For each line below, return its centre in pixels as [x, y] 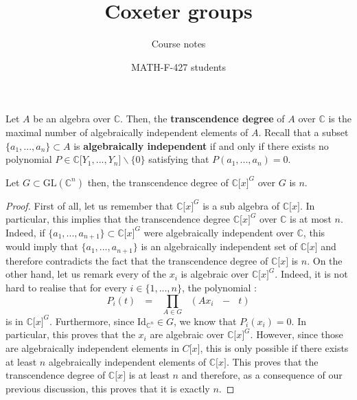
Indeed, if [25, 232]
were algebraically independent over [219, 232]
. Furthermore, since [92, 321]
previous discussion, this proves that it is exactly [108, 388]
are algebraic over [187, 334]
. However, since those [297, 334]
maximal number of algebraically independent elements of [127, 132]
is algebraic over [215, 274]
